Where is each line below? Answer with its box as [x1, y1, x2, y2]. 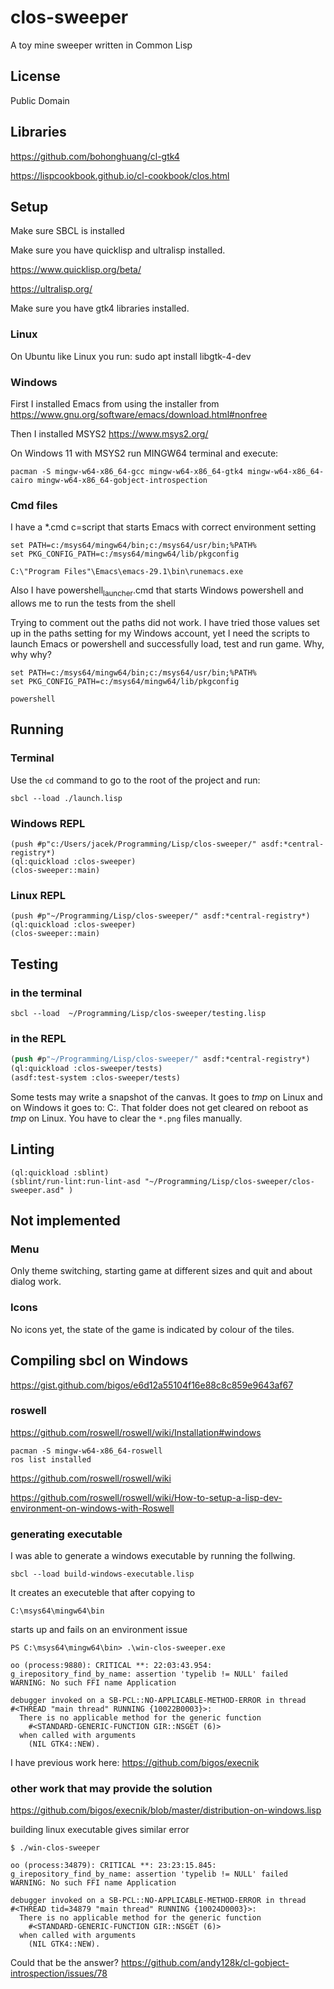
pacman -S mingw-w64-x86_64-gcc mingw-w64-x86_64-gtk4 [10, 466, 244, 476]
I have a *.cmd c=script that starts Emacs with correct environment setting [10, 521, 317, 533]
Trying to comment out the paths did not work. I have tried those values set [10, 617, 320, 629]
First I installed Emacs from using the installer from [10, 397, 220, 410]
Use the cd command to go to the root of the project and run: [10, 774, 261, 786]
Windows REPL [10, 816, 86, 830]
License [10, 68, 61, 85]
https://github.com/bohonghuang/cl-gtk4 [10, 150, 180, 162]
